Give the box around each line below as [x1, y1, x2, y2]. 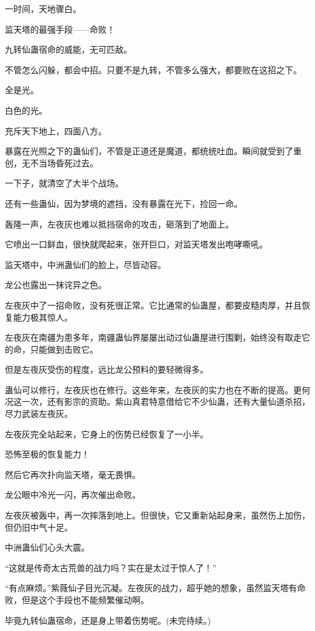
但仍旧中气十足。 [5, 520, 73, 533]
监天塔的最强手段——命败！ [5, 22, 115, 35]
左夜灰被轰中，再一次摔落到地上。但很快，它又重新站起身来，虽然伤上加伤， [5, 509, 310, 521]
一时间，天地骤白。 [5, 2, 81, 15]
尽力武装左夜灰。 [5, 407, 73, 420]
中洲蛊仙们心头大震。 [5, 541, 90, 554]
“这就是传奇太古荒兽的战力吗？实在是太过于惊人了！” [5, 561, 217, 574]
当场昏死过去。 [38, 156, 98, 169]
